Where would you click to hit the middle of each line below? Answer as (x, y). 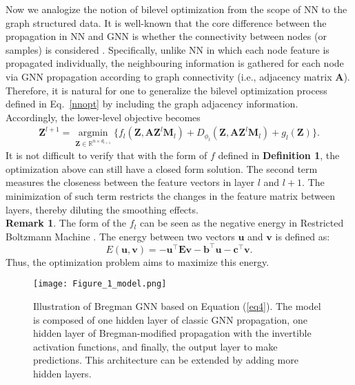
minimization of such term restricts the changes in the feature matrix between (171, 195)
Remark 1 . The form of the (66, 223)
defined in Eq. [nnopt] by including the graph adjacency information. (152, 104)
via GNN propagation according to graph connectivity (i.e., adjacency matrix (169, 76)
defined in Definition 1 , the (279, 155)
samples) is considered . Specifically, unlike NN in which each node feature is (168, 49)
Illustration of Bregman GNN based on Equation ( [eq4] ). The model (177, 306)
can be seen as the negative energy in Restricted (242, 223)
